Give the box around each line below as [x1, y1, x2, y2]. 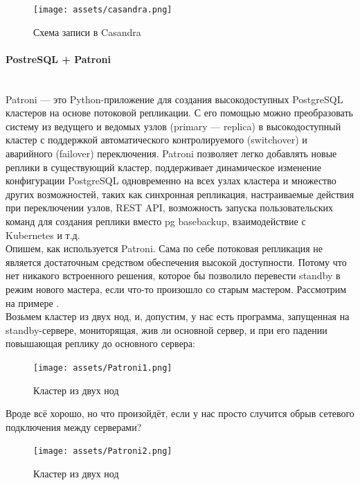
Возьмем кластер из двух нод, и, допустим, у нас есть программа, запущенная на [6, 309, 350, 324]
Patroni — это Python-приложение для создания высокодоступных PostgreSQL [6, 91, 343, 106]
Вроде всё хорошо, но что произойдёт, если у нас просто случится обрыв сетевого [6, 406, 354, 421]
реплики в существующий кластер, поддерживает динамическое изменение [6, 159, 322, 174]
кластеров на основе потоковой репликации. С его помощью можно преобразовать [6, 105, 353, 120]
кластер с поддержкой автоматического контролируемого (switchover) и [6, 132, 307, 147]
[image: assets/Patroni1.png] [33, 362, 172, 373]
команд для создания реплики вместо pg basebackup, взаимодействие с [6, 213, 306, 228]
